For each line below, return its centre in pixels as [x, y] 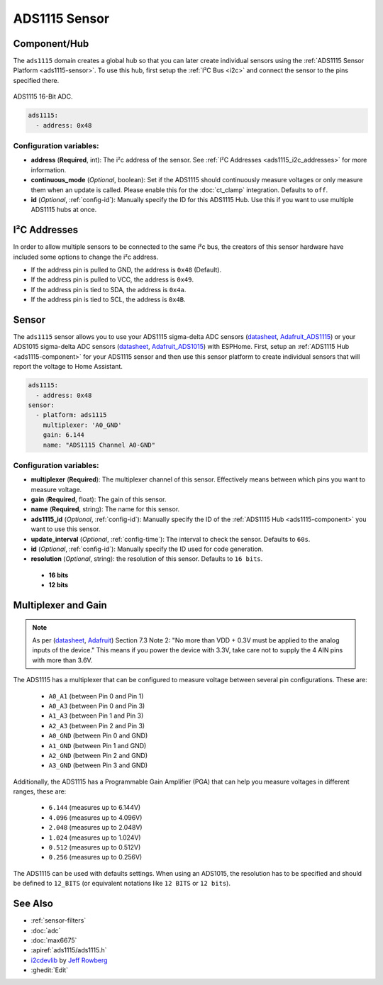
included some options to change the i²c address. [86, 257]
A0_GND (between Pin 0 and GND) [98, 736]
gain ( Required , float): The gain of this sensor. [99, 499]
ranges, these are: [40, 791]
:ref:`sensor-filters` [59, 920]
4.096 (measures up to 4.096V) [95, 817]
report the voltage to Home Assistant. [68, 367]
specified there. [36, 80]
